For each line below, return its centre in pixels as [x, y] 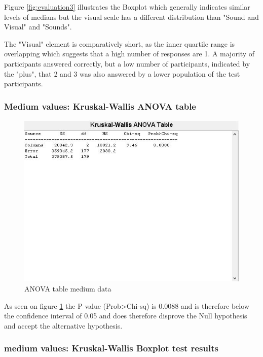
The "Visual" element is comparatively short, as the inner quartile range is [120, 43]
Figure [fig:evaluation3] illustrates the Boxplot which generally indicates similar [127, 7]
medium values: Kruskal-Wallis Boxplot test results [111, 348]
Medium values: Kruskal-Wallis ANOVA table [100, 106]
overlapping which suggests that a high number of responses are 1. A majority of [129, 54]
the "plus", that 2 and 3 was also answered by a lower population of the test [122, 73]
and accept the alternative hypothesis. [63, 325]
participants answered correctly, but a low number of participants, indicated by [127, 63]
